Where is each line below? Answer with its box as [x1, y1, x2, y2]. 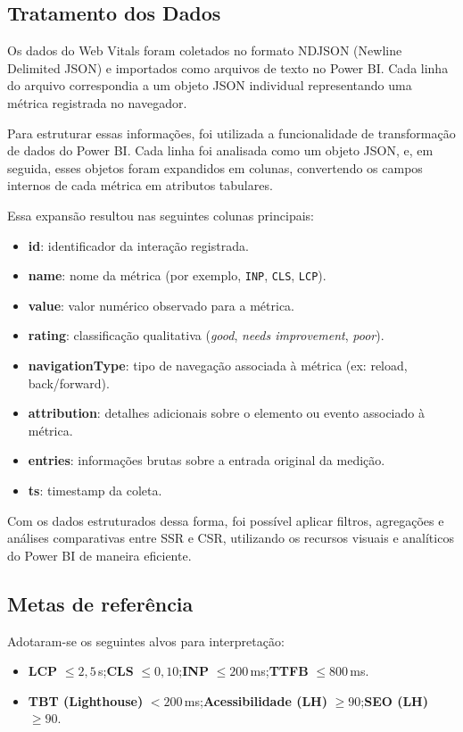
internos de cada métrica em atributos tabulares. [7, 176, 273, 195]
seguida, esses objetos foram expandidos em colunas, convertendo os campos [7, 158, 423, 177]
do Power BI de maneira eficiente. [7, 545, 192, 564]
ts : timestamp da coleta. [28, 480, 162, 499]
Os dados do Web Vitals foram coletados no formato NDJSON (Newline [7, 41, 402, 60]
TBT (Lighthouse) [28, 691, 144, 710]
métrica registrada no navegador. [7, 93, 187, 112]
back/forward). [28, 373, 110, 392]
